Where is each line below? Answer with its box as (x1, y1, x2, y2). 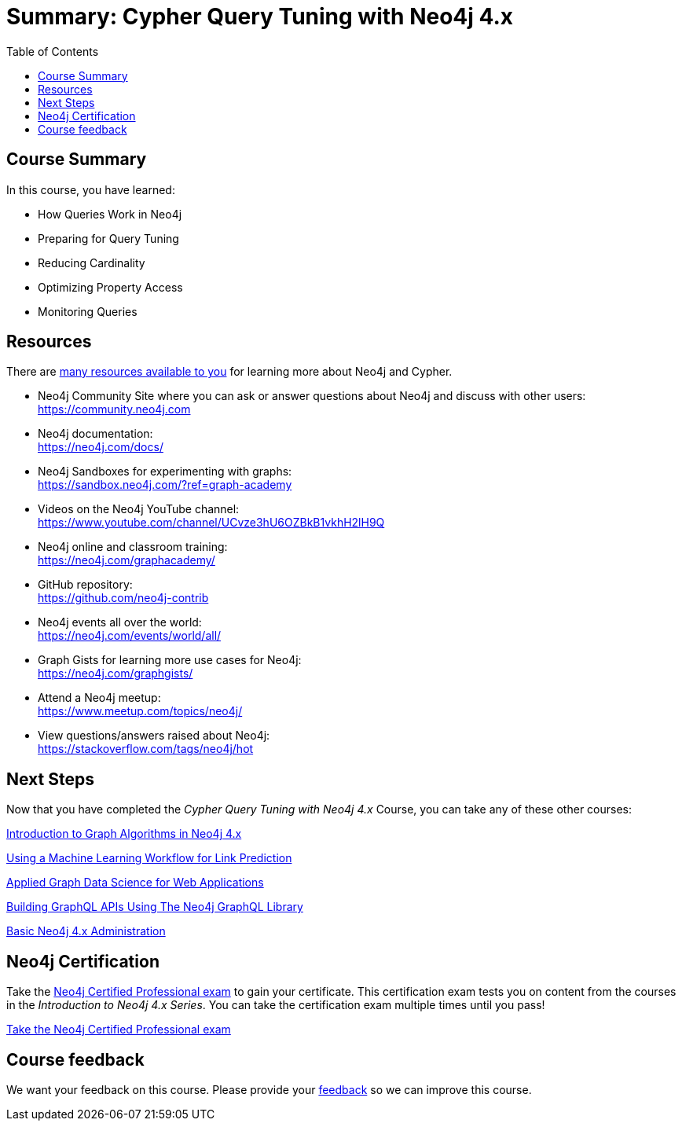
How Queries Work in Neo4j (38, 207, 182, 221)
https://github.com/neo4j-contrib (38, 591, 209, 605)
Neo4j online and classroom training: (38, 540, 228, 554)
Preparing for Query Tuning (38, 231, 179, 245)
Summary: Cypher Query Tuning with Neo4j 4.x (6, 3, 514, 30)
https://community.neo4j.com (38, 402, 191, 417)
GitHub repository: (38, 578, 133, 592)
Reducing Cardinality (38, 255, 145, 270)
